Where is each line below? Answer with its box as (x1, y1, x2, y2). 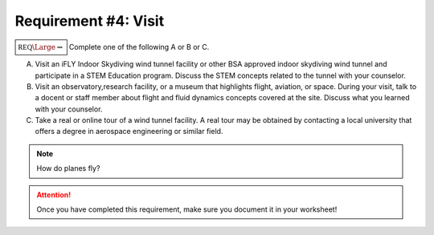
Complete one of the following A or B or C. (68, 42, 210, 51)
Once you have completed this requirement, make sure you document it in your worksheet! (36, 205, 338, 214)
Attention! (36, 189, 72, 200)
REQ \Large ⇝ (18, 43, 63, 51)
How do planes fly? (36, 164, 100, 173)
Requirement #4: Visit (14, 12, 165, 30)
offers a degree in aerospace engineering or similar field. (35, 127, 223, 136)
